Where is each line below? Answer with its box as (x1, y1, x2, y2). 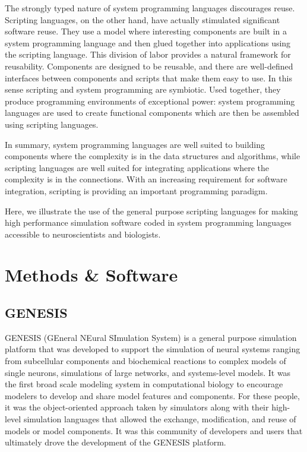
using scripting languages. (5, 118, 99, 130)
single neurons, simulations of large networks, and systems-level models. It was (5, 366, 291, 378)
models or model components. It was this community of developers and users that (5, 424, 303, 437)
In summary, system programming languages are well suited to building (5, 138, 265, 150)
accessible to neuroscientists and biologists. (5, 227, 161, 240)
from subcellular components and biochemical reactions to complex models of (5, 355, 286, 367)
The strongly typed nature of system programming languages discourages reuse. (5, 2, 295, 14)
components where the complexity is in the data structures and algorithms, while (5, 150, 300, 162)
